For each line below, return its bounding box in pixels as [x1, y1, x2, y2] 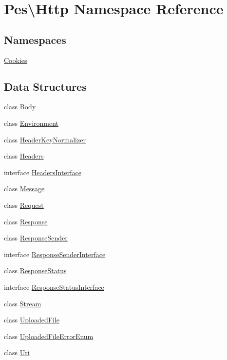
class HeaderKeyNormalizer [4, 134, 86, 144]
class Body [4, 101, 36, 112]
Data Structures [4, 79, 87, 94]
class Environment [4, 118, 59, 128]
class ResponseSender [4, 233, 68, 243]
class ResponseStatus [4, 265, 67, 276]
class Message [4, 183, 45, 194]
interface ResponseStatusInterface [4, 281, 104, 292]
